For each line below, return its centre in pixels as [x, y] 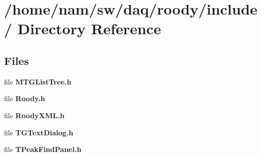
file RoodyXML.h [34, 115]
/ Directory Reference [83, 28]
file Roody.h [25, 98]
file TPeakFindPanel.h [43, 149]
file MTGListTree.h [38, 81]
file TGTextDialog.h [39, 132]
